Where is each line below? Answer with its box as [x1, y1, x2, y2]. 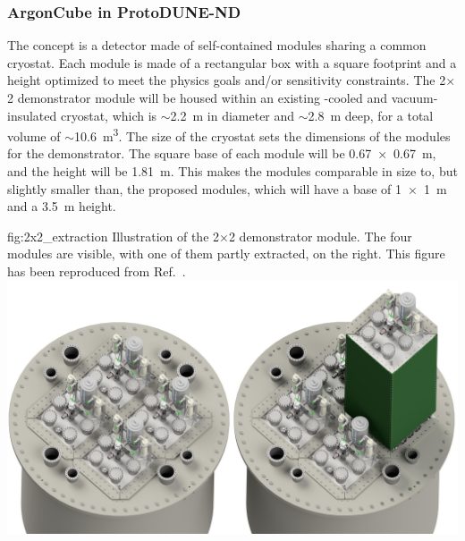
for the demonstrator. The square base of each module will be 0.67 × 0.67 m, [7, 144, 436, 163]
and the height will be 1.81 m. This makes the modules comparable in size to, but [7, 162, 458, 181]
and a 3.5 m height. [7, 197, 116, 216]
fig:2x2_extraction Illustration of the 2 [7, 226, 220, 245]
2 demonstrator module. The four [228, 226, 412, 245]
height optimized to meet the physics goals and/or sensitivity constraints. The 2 [7, 71, 446, 89]
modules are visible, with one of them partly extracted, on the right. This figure [7, 244, 445, 263]
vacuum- [391, 89, 438, 106]
